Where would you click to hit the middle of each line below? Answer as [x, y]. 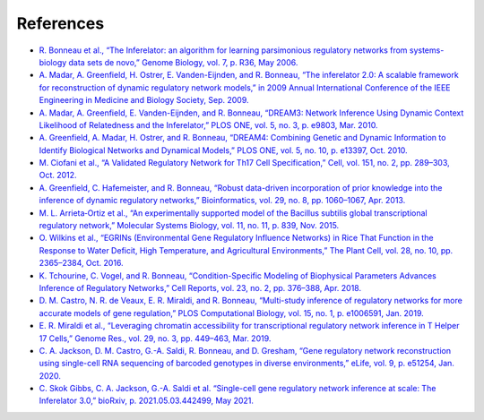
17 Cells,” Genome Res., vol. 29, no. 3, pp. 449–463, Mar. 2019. [155, 338]
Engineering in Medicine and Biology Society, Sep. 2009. [144, 100]
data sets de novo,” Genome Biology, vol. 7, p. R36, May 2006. [183, 62]
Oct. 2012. [58, 176]
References [60, 23]
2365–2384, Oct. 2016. [82, 263]
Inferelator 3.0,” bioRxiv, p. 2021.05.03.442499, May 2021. [147, 401]
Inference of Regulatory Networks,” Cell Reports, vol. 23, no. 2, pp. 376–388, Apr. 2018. [200, 287]
